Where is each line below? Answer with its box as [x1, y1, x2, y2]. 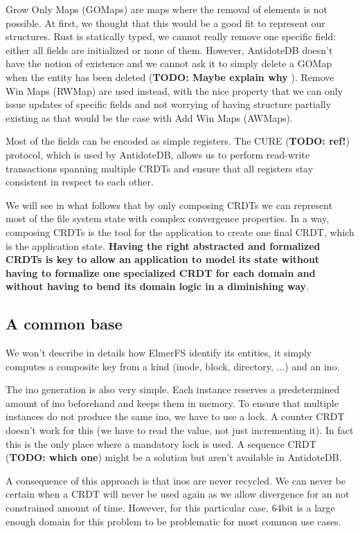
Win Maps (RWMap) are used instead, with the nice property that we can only [6, 83, 343, 98]
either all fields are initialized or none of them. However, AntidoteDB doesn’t [6, 42, 333, 57]
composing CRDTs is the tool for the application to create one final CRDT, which [6, 224, 354, 239]
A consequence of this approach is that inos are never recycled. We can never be [6, 473, 346, 487]
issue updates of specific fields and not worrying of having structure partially [6, 97, 332, 111]
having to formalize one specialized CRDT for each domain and [6, 265, 316, 280]
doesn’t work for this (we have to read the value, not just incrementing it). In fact [6, 423, 354, 437]
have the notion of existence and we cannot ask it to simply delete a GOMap [6, 56, 332, 71]
